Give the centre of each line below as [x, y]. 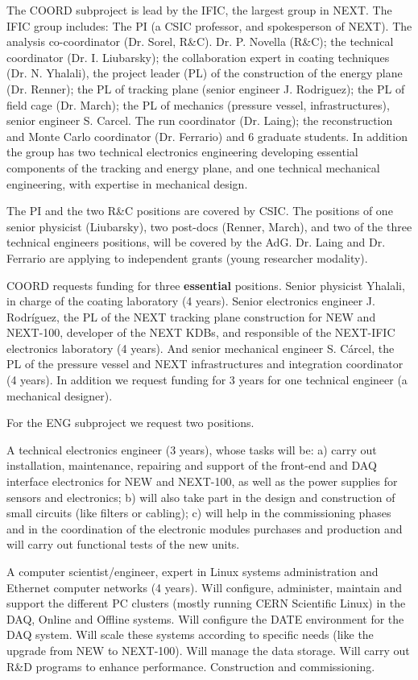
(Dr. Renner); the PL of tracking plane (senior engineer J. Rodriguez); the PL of [206, 88]
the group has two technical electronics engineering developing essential [182, 152]
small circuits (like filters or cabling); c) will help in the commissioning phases [199, 513]
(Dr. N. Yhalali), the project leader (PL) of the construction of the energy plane [205, 73]
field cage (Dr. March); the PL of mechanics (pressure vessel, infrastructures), [198, 104]
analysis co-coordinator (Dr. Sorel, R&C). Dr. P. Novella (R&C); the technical [200, 41]
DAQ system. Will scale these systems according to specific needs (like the [190, 634]
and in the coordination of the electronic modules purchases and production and [205, 528]
